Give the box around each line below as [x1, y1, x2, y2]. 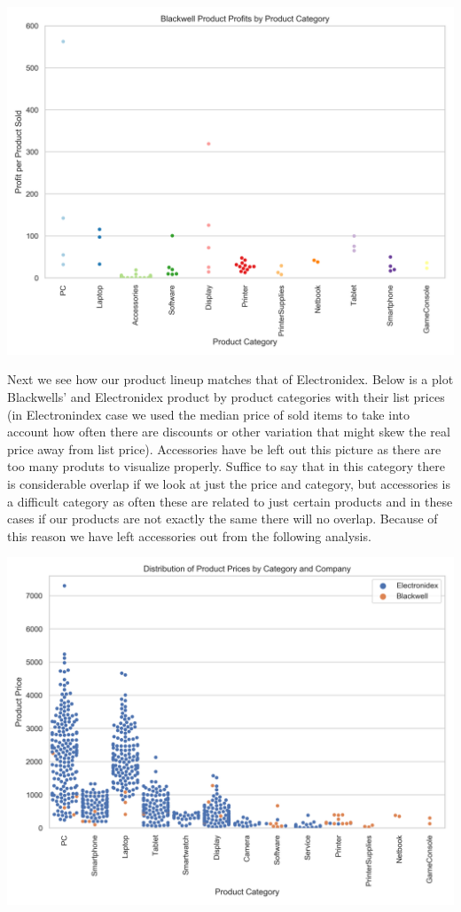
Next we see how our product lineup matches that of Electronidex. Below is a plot [7, 370, 454, 389]
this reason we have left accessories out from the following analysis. [7, 526, 371, 545]
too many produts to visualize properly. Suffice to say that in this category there [7, 457, 446, 476]
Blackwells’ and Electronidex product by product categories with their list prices [7, 387, 445, 405]
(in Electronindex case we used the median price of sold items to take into [7, 405, 410, 423]
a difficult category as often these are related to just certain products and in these [7, 491, 453, 510]
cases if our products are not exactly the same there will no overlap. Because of [7, 509, 438, 528]
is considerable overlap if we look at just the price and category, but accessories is [7, 474, 451, 492]
